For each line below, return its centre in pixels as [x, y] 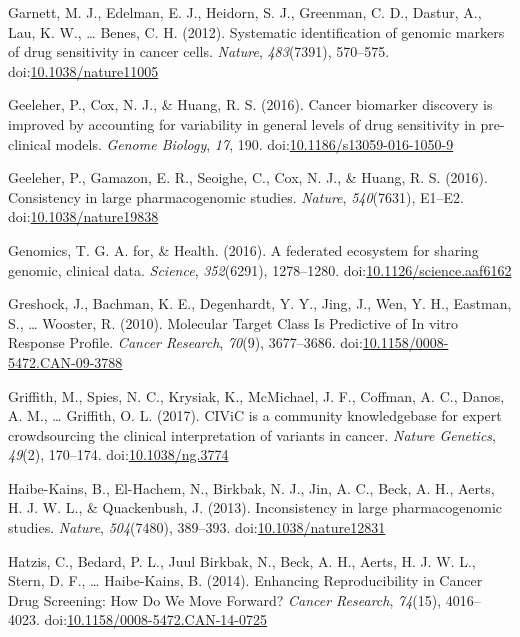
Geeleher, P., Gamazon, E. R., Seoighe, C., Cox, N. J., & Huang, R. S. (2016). [248, 177]
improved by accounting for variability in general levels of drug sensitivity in [242, 123]
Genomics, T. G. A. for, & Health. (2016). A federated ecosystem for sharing [243, 249]
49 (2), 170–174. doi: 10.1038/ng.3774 [118, 454]
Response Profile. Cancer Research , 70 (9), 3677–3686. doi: [185, 342]
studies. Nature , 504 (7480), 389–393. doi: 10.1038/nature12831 [197, 527]
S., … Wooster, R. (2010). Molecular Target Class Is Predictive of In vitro [233, 322]
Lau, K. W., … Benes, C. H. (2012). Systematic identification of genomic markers [256, 31]
